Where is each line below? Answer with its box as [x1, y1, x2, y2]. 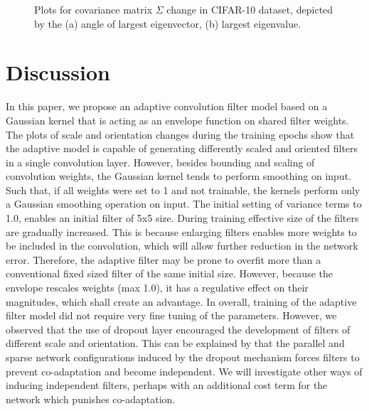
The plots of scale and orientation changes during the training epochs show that [6, 127, 355, 142]
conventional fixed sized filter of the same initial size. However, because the [6, 266, 333, 281]
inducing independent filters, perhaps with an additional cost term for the [6, 378, 328, 393]
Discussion [6, 58, 110, 87]
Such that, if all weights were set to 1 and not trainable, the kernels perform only [6, 182, 360, 197]
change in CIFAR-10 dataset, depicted [166, 2, 333, 16]
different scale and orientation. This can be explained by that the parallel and [6, 336, 345, 351]
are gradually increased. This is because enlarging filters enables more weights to [6, 224, 357, 239]
